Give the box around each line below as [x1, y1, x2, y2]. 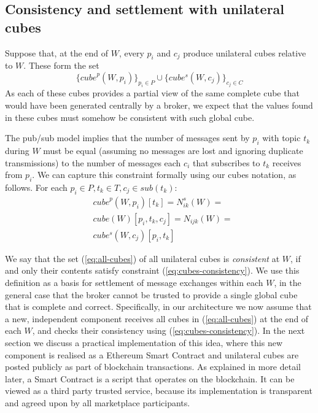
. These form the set [23, 59, 99, 72]
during [5, 144, 29, 156]
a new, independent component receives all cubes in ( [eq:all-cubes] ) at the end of [5, 312, 309, 325]
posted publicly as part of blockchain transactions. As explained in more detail [5, 360, 301, 373]
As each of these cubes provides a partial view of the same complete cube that [5, 87, 300, 99]
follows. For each [5, 180, 68, 193]
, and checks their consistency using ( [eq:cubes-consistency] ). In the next [32, 324, 305, 337]
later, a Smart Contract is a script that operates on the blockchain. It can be [5, 372, 295, 385]
